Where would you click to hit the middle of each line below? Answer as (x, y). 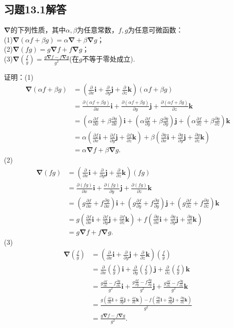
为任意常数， (98, 30)
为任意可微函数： (156, 30)
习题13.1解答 (35, 9)
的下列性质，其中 (38, 30)
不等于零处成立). (109, 58)
